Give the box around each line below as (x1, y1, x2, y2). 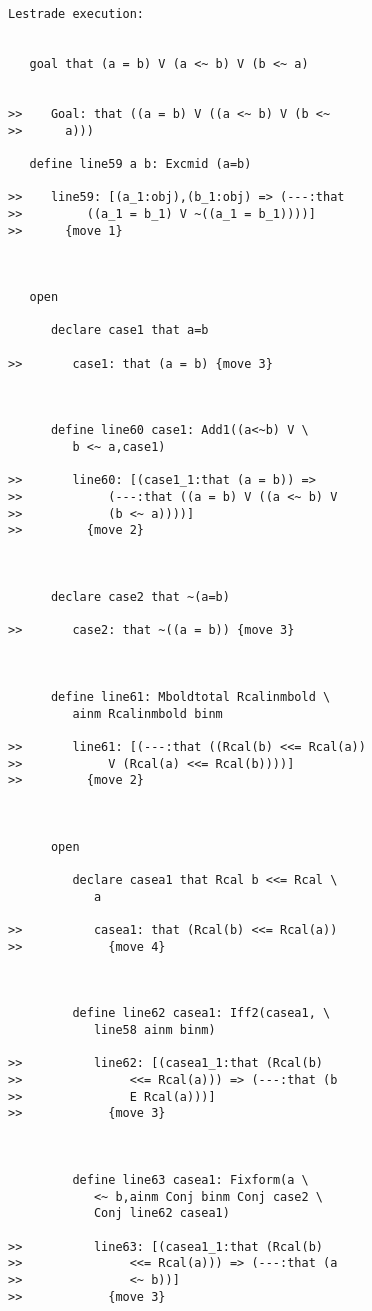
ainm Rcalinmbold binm (72, 706, 223, 721)
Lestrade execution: (8, 7, 145, 21)
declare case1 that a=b (50, 323, 209, 338)
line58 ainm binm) (93, 1023, 216, 1038)
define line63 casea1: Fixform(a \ (72, 1172, 309, 1187)
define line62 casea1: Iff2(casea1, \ (72, 1006, 331, 1021)
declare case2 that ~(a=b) (50, 589, 230, 604)
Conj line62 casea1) (93, 1206, 230, 1221)
